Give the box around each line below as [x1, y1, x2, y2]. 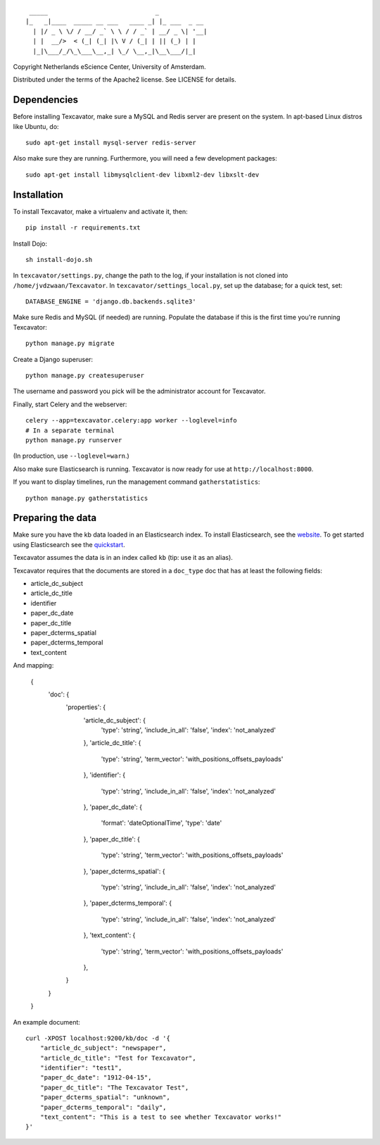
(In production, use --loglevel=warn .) [13, 451, 129, 461]
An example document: [13, 1018, 81, 1026]
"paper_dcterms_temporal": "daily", [39, 1103, 167, 1111]
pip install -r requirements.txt [25, 224, 141, 232]
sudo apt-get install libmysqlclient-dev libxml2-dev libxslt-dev [25, 170, 260, 179]
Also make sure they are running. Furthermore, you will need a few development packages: [13, 154, 277, 163]
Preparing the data [13, 512, 97, 524]
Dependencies [13, 94, 79, 106]
